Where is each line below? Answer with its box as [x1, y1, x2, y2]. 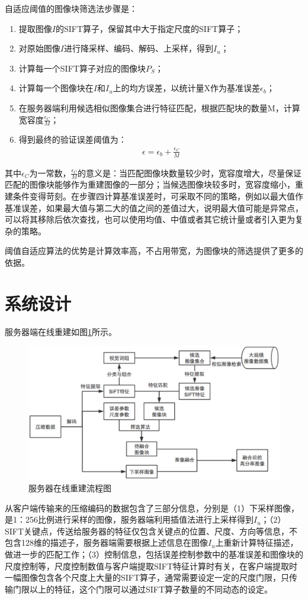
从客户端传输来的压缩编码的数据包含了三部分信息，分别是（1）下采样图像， [5, 501, 299, 514]
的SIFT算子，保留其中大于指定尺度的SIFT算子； [55, 22, 243, 34]
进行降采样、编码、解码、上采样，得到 [63, 42, 213, 54]
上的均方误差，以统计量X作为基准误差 [113, 82, 261, 94]
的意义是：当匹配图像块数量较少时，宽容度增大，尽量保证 [78, 166, 302, 179]
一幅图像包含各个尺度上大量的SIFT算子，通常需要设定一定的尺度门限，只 [5, 571, 290, 584]
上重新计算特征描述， [215, 536, 299, 549]
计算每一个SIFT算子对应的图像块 [18, 62, 146, 74]
